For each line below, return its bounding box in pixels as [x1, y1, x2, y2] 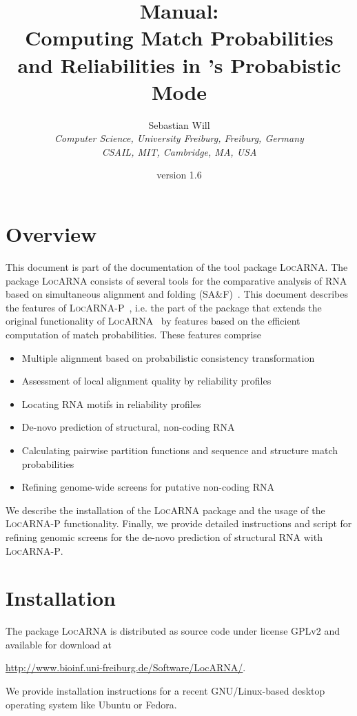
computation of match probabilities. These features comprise [6, 327, 262, 341]
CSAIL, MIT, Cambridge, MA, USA [101, 144, 257, 158]
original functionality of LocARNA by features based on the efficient [6, 314, 300, 328]
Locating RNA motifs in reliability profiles [21, 396, 201, 411]
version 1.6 [156, 167, 202, 182]
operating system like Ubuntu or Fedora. [6, 697, 177, 711]
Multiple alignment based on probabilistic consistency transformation [21, 350, 315, 365]
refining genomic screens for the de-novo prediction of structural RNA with [6, 529, 323, 544]
